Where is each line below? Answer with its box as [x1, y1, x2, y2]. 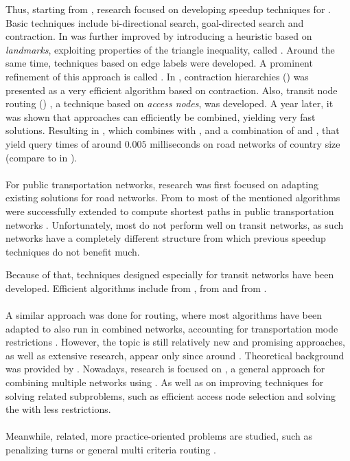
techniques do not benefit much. [5, 244, 140, 258]
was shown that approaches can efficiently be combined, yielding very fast [5, 109, 316, 124]
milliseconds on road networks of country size [150, 136, 340, 150]
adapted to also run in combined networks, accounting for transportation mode [5, 321, 338, 335]
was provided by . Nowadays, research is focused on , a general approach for [5, 361, 325, 376]
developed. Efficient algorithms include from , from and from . [5, 280, 267, 295]
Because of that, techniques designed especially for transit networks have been [5, 267, 334, 282]
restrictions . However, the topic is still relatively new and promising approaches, [5, 335, 345, 349]
